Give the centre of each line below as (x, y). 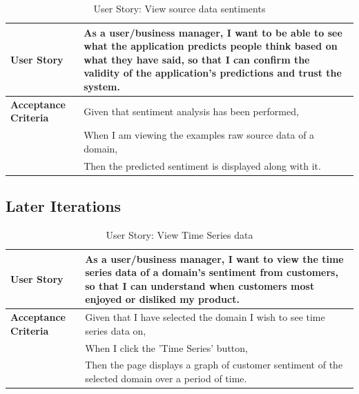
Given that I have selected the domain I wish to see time (205, 317)
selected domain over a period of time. (166, 378)
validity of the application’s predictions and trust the (213, 73)
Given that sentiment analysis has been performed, (191, 111)
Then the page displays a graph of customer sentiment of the (214, 365)
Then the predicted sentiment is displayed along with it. (202, 165)
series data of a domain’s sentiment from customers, (212, 272)
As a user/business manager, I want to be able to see (213, 32)
